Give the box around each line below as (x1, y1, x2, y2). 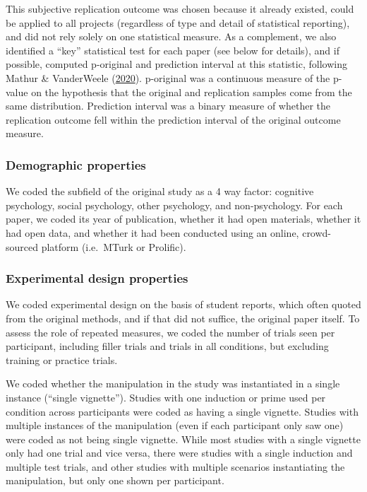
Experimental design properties (6, 269, 188, 287)
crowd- (302, 225, 332, 240)
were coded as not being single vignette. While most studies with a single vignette (6, 431, 361, 446)
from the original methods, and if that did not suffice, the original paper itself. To (6, 310, 360, 325)
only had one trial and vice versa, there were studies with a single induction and (6, 445, 353, 460)
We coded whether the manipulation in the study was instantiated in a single (6, 376, 340, 391)
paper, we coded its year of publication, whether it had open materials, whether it (6, 211, 361, 226)
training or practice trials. (6, 352, 118, 367)
